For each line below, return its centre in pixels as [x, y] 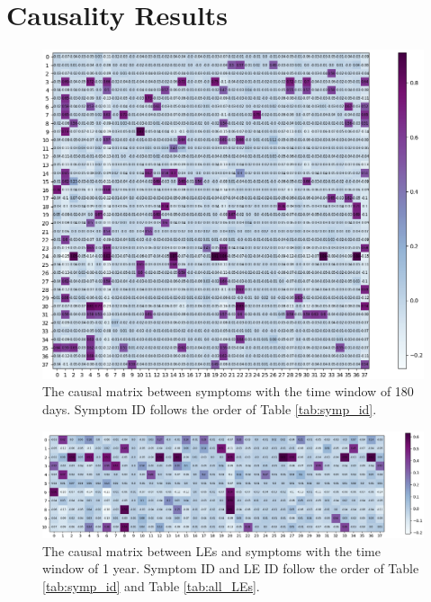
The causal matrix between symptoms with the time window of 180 [228, 391]
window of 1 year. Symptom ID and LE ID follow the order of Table [231, 568]
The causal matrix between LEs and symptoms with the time [211, 550]
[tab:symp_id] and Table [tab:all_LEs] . [151, 586]
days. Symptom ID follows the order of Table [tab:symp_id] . [210, 409]
